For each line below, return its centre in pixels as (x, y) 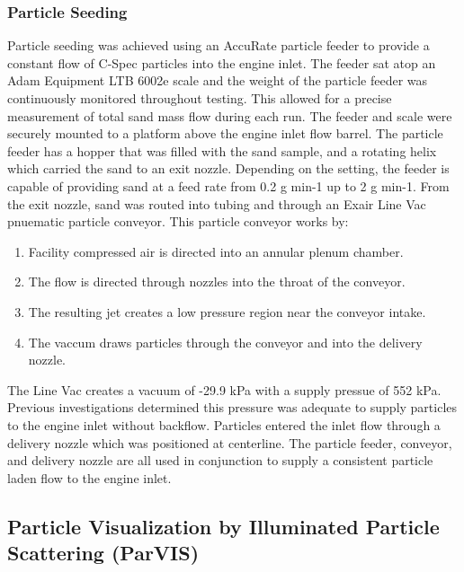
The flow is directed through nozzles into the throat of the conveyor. (217, 282)
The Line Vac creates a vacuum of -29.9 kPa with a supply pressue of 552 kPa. (224, 389)
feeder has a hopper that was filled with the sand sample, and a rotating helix (222, 150)
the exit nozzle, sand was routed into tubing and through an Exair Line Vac (217, 203)
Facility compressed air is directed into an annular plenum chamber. (216, 251)
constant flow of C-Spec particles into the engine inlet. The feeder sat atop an (222, 62)
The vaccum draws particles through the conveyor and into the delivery (225, 342)
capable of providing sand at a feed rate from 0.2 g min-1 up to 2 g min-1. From (228, 185)
